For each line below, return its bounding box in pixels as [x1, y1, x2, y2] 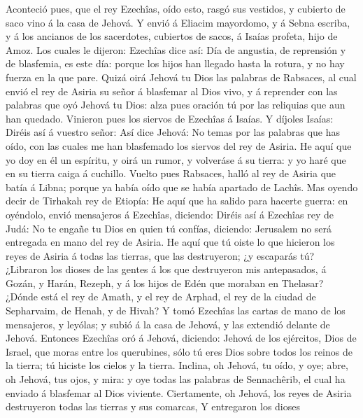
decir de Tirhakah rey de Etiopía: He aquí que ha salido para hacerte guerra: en [6, 193, 348, 208]
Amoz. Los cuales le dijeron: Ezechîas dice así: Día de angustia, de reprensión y [6, 42, 346, 57]
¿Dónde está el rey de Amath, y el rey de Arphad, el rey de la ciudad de [6, 289, 316, 304]
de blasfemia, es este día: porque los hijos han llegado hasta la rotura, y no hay [6, 56, 345, 71]
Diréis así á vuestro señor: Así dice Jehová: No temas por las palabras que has [6, 125, 341, 139]
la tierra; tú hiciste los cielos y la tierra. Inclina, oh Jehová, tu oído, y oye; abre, [6, 358, 348, 372]
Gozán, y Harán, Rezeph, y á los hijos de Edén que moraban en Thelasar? [6, 275, 324, 290]
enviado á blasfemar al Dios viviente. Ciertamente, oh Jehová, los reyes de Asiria [6, 385, 352, 400]
